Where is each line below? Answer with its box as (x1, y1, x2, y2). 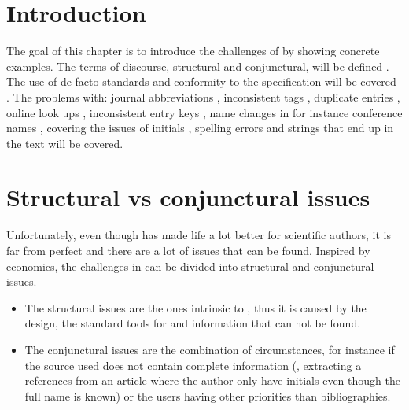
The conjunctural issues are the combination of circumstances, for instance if (24, 341, 395, 357)
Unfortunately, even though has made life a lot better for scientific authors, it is (6, 227, 391, 243)
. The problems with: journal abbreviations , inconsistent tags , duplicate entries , (6, 88, 400, 105)
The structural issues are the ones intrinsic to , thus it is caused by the (24, 299, 367, 316)
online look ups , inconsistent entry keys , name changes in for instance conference (6, 104, 403, 120)
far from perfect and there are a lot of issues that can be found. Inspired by (6, 242, 370, 258)
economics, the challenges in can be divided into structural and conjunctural (6, 257, 374, 274)
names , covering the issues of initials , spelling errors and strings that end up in (6, 120, 394, 136)
